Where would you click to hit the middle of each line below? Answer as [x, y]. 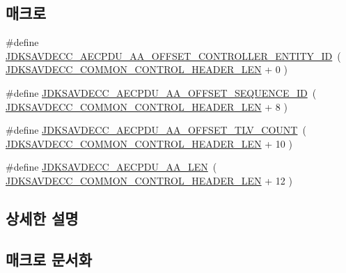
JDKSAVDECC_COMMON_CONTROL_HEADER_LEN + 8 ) [147, 106]
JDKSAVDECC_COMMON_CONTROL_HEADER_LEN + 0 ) [147, 69]
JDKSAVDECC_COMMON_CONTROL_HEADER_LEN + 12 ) [149, 180]
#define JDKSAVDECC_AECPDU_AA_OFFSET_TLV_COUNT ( [156, 130]
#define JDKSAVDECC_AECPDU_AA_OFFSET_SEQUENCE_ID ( [161, 92]
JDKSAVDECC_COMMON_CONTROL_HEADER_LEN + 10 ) [149, 143]
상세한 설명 [42, 218]
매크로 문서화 [49, 259]
